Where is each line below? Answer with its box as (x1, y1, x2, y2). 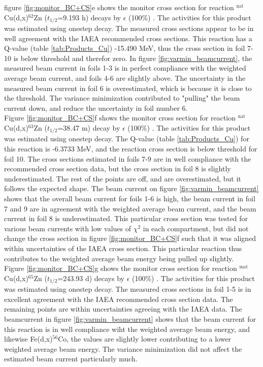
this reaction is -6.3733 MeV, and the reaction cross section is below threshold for (4, 143, 257, 154)
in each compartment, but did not (143, 223, 249, 233)
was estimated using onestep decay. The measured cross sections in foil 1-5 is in (4, 284, 251, 294)
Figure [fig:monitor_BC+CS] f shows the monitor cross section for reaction (4, 112, 236, 123)
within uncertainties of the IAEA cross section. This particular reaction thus (4, 242, 242, 253)
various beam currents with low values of (4, 223, 131, 233)
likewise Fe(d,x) (4, 333, 53, 344)
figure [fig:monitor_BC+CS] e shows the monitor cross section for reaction (4, 2, 234, 12)
